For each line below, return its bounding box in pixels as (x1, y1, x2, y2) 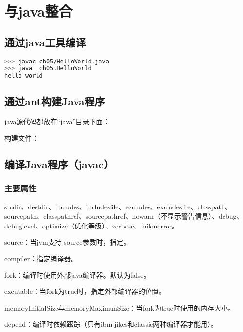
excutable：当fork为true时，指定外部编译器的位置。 (4, 286, 166, 296)
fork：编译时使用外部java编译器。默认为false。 (4, 270, 150, 280)
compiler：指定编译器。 (4, 253, 78, 263)
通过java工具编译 (4, 34, 86, 49)
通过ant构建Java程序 (4, 93, 105, 108)
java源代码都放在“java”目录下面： (4, 116, 110, 126)
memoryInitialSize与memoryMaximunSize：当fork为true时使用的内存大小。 (4, 302, 235, 312)
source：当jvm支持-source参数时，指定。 (4, 237, 131, 247)
